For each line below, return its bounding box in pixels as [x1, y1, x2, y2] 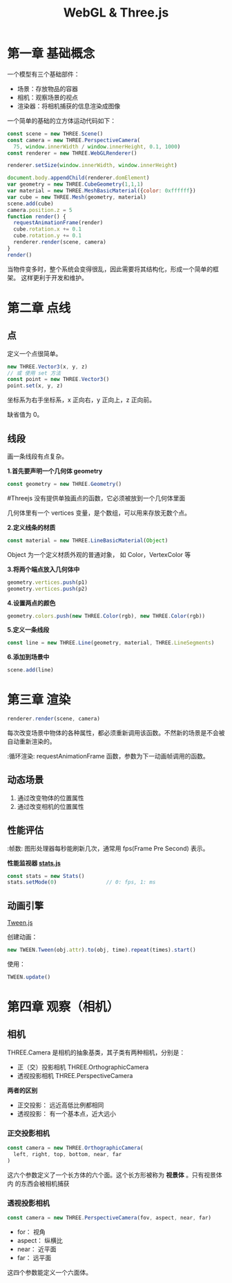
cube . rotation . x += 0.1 [13, 226, 81, 233]
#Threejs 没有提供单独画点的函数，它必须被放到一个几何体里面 [7, 493, 186, 502]
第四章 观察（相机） [7, 999, 119, 1015]
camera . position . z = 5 [7, 206, 72, 213]
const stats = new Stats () [7, 872, 85, 879]
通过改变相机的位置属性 [17, 802, 84, 810]
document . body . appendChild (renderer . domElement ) [7, 175, 150, 182]
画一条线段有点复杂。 [7, 452, 68, 460]
